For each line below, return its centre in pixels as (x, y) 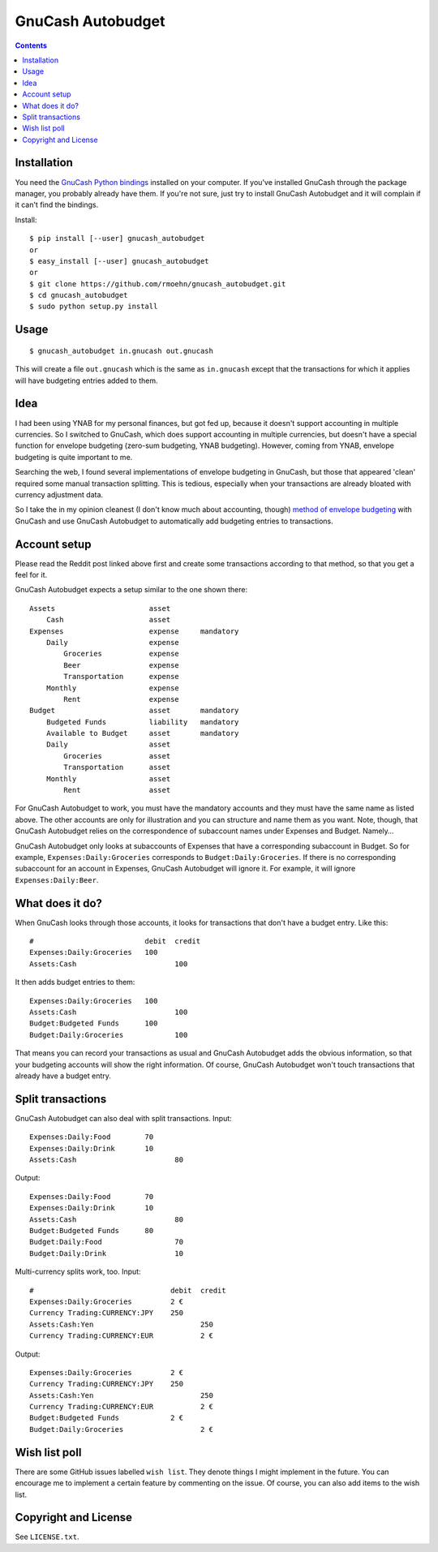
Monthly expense (113, 688)
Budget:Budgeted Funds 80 (92, 1230)
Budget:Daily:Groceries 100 (109, 1035)
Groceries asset (117, 756)
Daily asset (108, 745)
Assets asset (100, 608)
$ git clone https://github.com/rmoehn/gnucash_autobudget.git (158, 284)
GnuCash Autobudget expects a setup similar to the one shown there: (131, 590)
